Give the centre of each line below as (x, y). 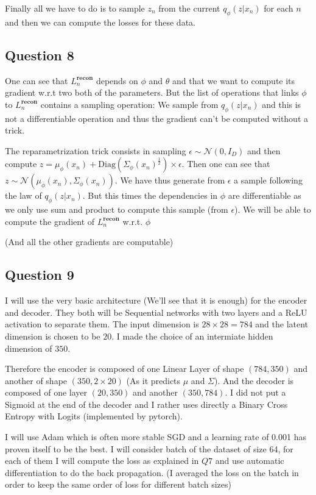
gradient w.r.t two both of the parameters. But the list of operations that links (152, 92)
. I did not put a (255, 392)
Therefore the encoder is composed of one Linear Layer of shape (125, 369)
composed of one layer (46, 392)
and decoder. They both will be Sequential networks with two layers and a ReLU (156, 312)
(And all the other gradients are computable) (89, 242)
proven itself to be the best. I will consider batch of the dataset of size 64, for (149, 448)
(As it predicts (153, 380)
